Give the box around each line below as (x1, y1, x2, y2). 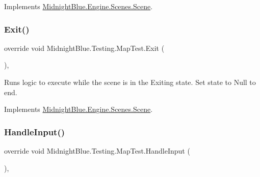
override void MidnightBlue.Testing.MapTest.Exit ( (4, 42, 165, 53)
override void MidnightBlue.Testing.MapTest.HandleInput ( (4, 145, 190, 156)
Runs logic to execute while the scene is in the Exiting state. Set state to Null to (4, 77, 256, 87)
